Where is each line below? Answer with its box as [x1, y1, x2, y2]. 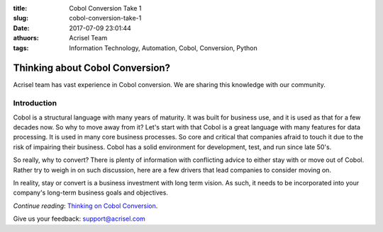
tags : [13, 43, 29, 52]
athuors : [13, 34, 39, 42]
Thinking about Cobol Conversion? [13, 62, 170, 74]
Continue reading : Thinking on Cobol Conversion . [13, 202, 158, 210]
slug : [13, 14, 28, 23]
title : [13, 4, 28, 12]
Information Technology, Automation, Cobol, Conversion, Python [69, 43, 258, 52]
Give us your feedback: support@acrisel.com [13, 214, 145, 223]
